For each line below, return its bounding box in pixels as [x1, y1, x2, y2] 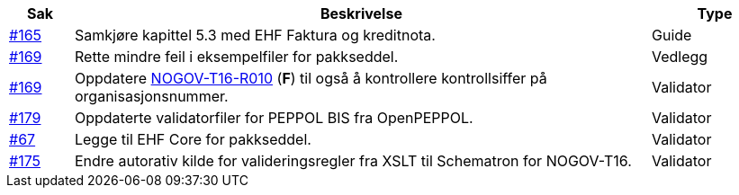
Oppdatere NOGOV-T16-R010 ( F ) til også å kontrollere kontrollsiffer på [74, 69, 547, 87]
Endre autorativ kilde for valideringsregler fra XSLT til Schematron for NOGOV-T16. [74, 152, 632, 170]
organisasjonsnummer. [74, 87, 229, 105]
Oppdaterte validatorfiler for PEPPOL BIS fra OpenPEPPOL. [74, 109, 473, 127]
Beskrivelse [320, 4, 402, 22]
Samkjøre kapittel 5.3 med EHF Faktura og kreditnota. [74, 26, 436, 44]
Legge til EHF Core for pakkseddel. [74, 130, 311, 148]
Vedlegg [651, 48, 708, 66]
